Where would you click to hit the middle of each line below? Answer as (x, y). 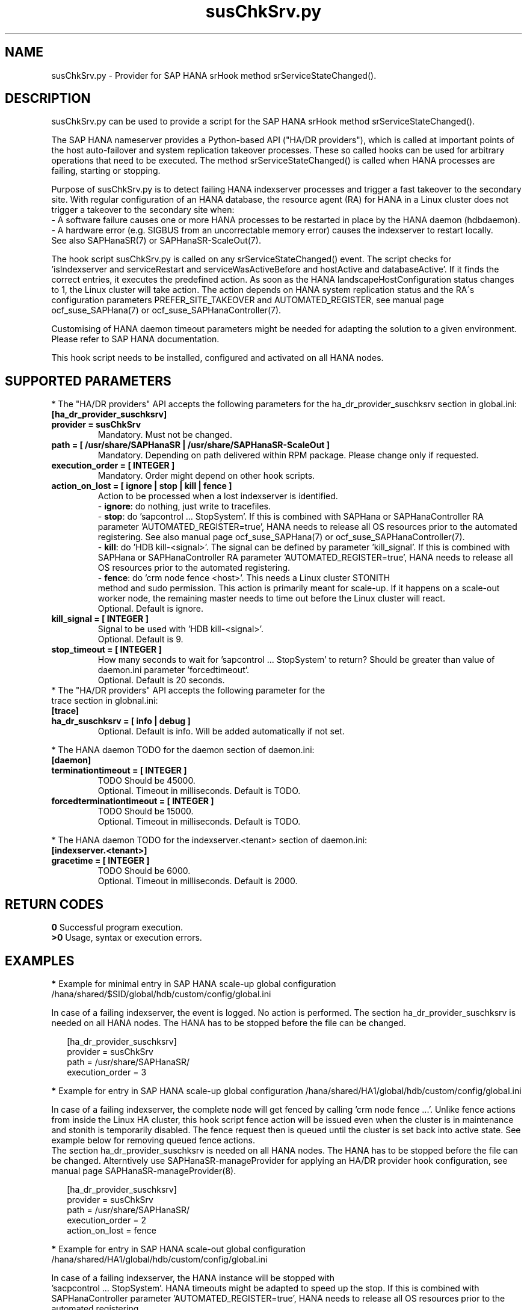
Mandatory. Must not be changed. (165, 435)
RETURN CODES (54, 904)
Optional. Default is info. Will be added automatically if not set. (221, 731)
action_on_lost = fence (112, 1230)
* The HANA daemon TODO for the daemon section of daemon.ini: (183, 750)
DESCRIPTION (48, 99)
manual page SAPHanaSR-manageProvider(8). (144, 1170)
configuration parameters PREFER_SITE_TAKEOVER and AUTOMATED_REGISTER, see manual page (248, 300)
